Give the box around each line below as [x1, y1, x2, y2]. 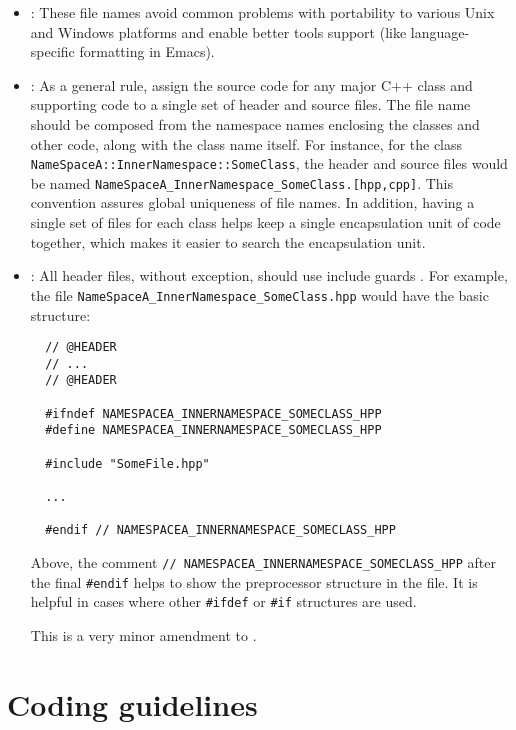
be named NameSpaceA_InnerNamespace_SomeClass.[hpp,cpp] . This [30, 172, 453, 193]
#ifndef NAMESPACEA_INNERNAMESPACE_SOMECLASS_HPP [45, 406, 382, 421]
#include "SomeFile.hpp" [45, 456, 210, 471]
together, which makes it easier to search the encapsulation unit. [30, 231, 426, 252]
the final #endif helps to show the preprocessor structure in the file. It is [30, 571, 478, 592]
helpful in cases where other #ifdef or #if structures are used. [30, 591, 417, 612]
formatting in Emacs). [79, 41, 215, 62]
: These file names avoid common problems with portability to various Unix [30, 2, 495, 22]
